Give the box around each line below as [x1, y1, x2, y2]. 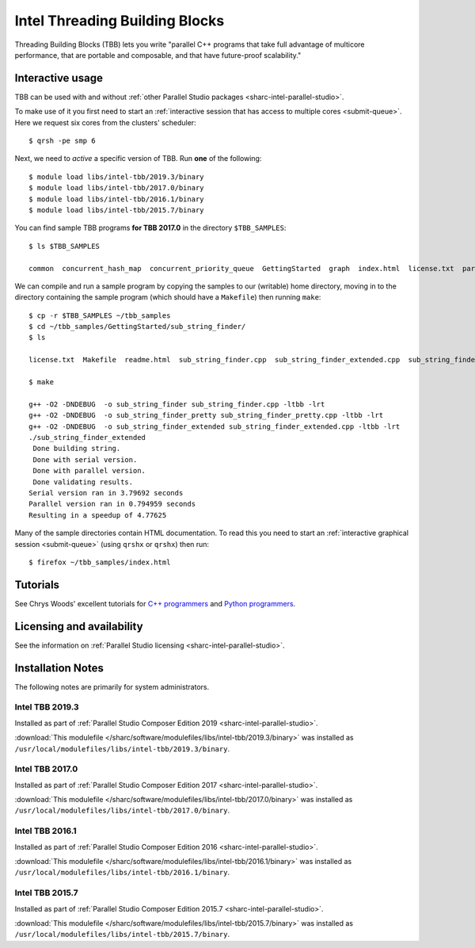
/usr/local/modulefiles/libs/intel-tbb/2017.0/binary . [14, 805, 230, 816]
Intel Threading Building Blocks [14, 12, 225, 29]
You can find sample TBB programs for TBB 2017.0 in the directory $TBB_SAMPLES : [14, 223, 287, 233]
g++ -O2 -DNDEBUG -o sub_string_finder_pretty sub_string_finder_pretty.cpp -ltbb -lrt [28, 411, 384, 420]
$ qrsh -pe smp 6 [28, 136, 96, 146]
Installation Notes [14, 661, 104, 675]
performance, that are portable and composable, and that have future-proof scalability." [14, 50, 302, 59]
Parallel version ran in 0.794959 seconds [28, 499, 196, 509]
